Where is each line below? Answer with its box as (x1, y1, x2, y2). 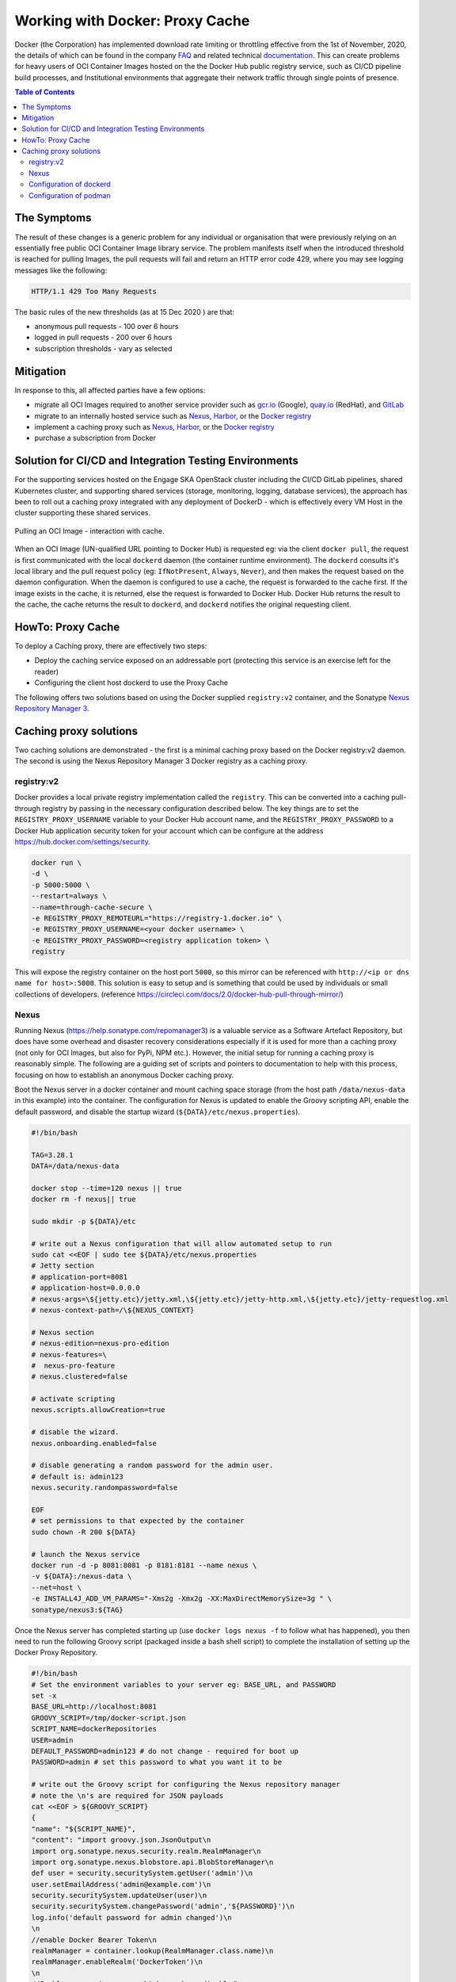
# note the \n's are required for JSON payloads (31, 1791, 224, 1800)
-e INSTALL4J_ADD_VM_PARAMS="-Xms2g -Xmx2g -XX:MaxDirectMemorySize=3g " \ (31, 1594, 332, 1603)
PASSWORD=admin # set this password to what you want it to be (31, 1758, 283, 1767)
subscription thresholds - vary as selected (34, 343, 173, 353)
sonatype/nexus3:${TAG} (31, 1605, 124, 1614)
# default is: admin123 (31, 1471, 124, 1481)
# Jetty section (31, 1261, 95, 1270)
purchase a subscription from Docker (34, 433, 156, 443)
